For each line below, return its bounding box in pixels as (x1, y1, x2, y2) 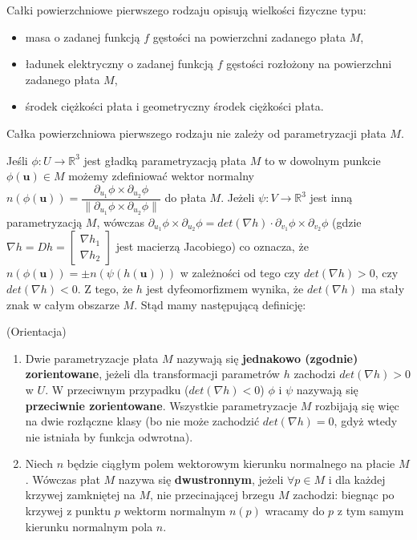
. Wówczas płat (25, 470, 100, 487)
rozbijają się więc (315, 397, 399, 413)
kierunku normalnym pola (25, 518, 153, 534)
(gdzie (332, 213, 362, 230)
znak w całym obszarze (6, 296, 119, 312)
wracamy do (265, 502, 325, 519)
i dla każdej (328, 470, 386, 487)
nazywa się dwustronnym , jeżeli (118, 470, 284, 487)
